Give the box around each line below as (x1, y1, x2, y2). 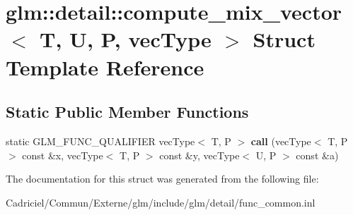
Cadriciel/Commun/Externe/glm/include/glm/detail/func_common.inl (6, 195, 316, 209)
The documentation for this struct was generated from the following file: (6, 171, 319, 186)
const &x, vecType (22, 147, 103, 162)
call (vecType (250, 133, 311, 148)
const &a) (296, 147, 339, 162)
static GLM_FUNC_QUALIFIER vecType (6, 133, 195, 148)
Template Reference (6, 52, 204, 81)
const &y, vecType (159, 147, 240, 162)
